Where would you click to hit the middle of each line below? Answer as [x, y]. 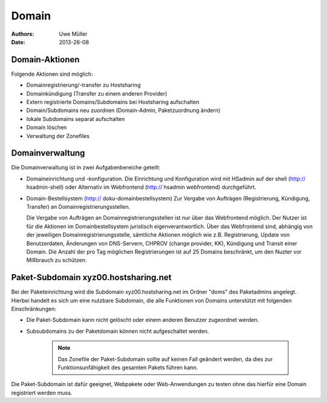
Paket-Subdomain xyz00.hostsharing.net [91, 277]
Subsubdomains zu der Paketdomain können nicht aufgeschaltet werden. [117, 331]
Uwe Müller [73, 34]
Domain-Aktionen [45, 60]
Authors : [23, 34]
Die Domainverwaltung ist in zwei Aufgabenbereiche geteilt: [86, 168]
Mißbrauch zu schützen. [57, 260]
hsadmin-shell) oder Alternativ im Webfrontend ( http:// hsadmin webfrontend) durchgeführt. [141, 187]
